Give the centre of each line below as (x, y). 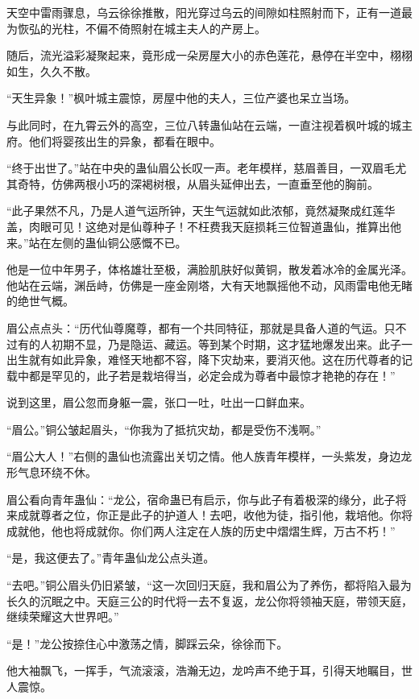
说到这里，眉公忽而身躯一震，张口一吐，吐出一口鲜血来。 (159, 402)
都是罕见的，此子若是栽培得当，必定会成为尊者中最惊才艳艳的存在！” (212, 375)
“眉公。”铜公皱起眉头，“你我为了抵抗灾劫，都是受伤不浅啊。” (164, 429)
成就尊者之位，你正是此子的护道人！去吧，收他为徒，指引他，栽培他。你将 (215, 515)
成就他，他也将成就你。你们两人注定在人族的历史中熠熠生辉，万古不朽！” (201, 530)
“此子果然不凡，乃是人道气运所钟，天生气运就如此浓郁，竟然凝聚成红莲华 (201, 211)
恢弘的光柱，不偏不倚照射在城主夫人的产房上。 (141, 28)
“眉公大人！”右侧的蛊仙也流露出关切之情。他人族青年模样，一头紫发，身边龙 (209, 456)
